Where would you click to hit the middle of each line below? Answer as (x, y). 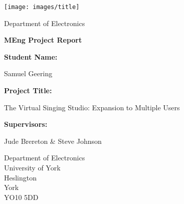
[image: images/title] (42, 7)
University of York (32, 167)
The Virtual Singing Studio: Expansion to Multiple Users (92, 107)
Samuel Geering (28, 73)
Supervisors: (26, 124)
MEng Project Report (43, 40)
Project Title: (28, 90)
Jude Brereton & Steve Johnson (53, 141)
